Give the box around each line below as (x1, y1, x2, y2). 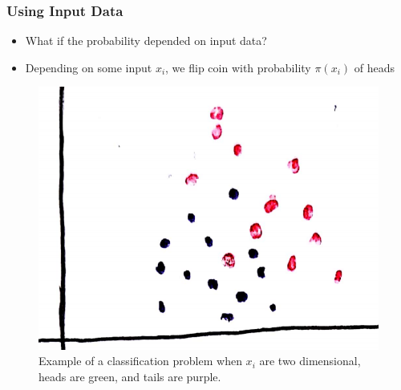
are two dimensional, (259, 352, 361, 369)
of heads (354, 59, 395, 75)
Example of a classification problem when (38, 352, 242, 369)
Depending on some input (25, 59, 152, 75)
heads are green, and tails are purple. (38, 368, 221, 384)
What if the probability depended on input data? (25, 32, 267, 49)
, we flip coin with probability (165, 59, 311, 75)
